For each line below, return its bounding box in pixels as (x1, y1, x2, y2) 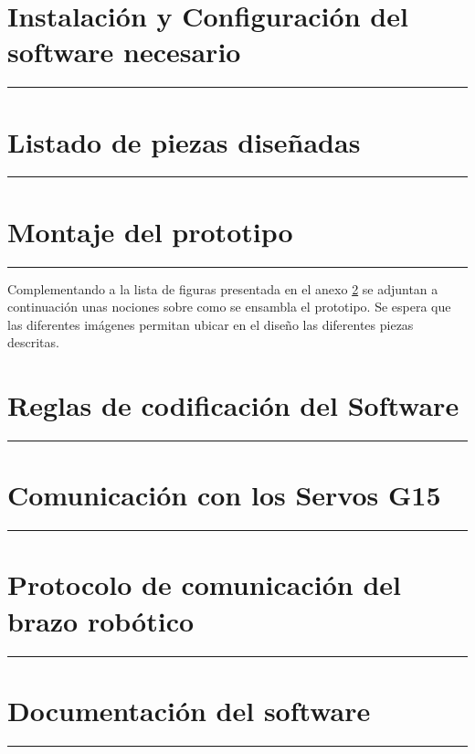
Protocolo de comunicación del (7, 566, 401, 603)
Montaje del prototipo (7, 212, 293, 250)
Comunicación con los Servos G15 (7, 476, 441, 514)
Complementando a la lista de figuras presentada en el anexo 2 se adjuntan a (7, 279, 438, 298)
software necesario (7, 33, 241, 70)
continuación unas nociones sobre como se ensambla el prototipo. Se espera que (7, 297, 451, 316)
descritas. (7, 333, 59, 352)
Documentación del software (7, 691, 371, 728)
